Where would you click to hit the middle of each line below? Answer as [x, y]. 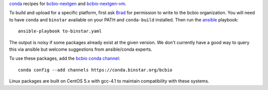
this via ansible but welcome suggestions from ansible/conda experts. [81, 49]
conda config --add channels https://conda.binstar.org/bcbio [95, 70]
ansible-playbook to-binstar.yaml [60, 31]
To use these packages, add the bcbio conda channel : [65, 58]
